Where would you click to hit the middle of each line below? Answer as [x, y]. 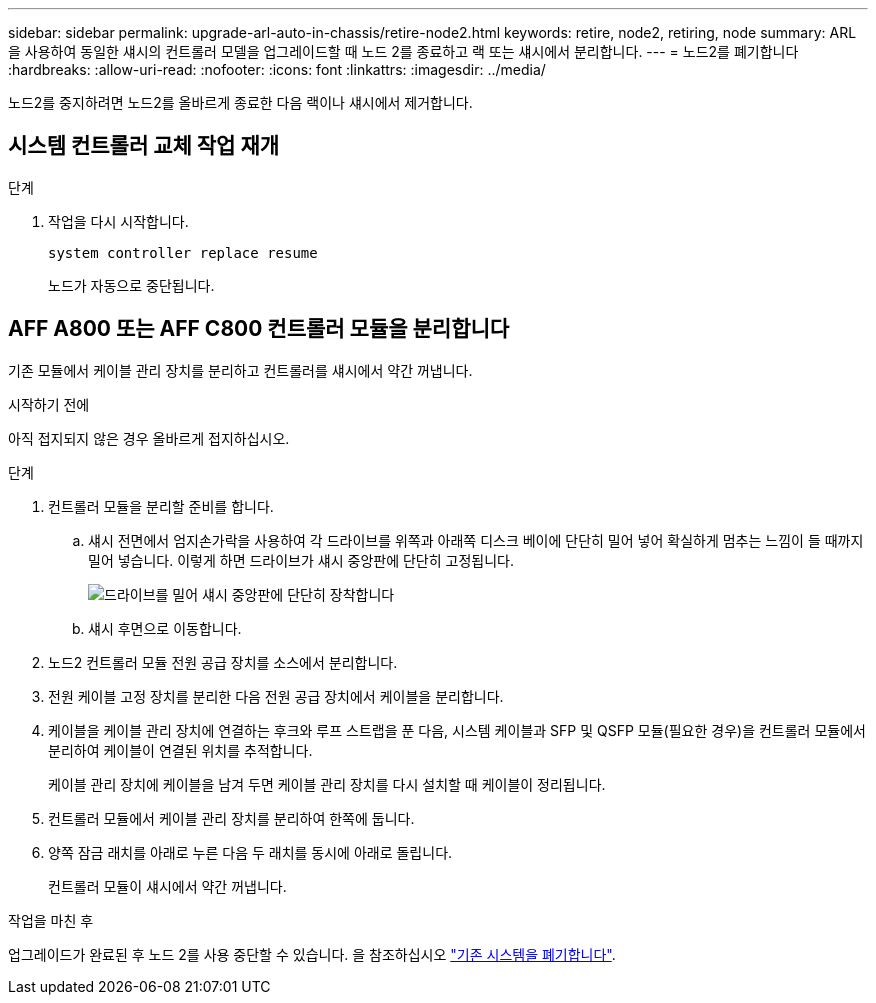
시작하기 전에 [49, 404]
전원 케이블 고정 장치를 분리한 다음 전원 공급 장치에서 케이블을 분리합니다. [276, 696]
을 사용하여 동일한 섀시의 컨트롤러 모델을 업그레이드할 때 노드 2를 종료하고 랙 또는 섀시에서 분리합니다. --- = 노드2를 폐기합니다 [403, 51]
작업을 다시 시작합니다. [118, 221]
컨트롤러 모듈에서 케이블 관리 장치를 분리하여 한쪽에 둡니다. [231, 818]
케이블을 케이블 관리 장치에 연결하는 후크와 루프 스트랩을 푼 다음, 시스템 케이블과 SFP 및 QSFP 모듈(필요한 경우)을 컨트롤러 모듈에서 [457, 730]
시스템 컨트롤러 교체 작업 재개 [144, 146]
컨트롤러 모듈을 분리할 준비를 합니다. [161, 506]
